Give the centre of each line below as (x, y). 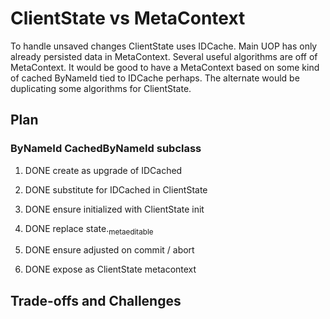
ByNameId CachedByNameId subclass (106, 149)
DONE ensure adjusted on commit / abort (109, 250)
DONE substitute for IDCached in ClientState (116, 189)
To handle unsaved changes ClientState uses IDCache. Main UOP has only (164, 46)
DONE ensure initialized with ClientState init (114, 209)
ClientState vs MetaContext (128, 18)
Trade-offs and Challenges (96, 300)
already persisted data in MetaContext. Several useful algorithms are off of (164, 56)
